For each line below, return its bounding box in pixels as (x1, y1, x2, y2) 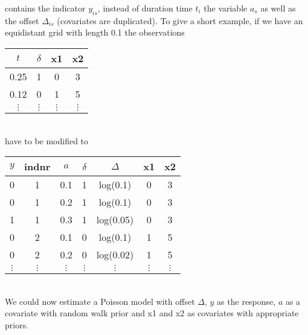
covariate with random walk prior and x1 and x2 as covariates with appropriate (5, 307, 299, 319)
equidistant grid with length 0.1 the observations (5, 26, 185, 39)
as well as (260, 2, 296, 14)
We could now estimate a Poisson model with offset (5, 295, 195, 307)
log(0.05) (96, 212, 134, 227)
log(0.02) (96, 247, 134, 262)
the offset (5, 14, 39, 27)
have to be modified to (5, 134, 89, 147)
